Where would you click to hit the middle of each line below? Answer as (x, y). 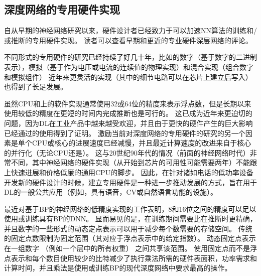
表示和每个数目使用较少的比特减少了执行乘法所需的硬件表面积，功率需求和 (134, 258)
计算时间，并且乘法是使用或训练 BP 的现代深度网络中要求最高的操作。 (118, 268)
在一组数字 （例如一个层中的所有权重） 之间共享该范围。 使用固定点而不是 (127, 248)
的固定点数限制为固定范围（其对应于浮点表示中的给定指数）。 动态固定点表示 (130, 238)
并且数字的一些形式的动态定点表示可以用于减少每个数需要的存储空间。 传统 (128, 228)
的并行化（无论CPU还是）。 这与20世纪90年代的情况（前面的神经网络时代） (127, 152)
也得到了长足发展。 (36, 87)
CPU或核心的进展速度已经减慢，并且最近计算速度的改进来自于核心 (142, 143)
